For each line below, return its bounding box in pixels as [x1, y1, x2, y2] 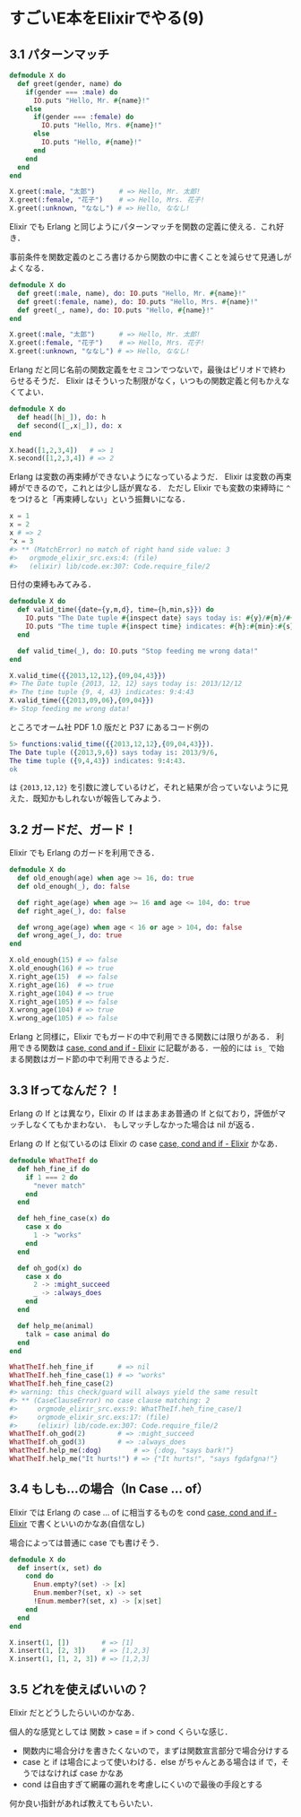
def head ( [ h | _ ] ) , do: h [17, 413, 106, 422]
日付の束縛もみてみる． [9, 579, 96, 590]
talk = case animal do [25, 1329, 110, 1339]
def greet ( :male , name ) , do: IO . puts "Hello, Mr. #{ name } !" [17, 289, 246, 298]
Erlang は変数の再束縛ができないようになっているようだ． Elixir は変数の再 [9, 472, 284, 483]
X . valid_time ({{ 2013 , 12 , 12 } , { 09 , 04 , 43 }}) [9, 671, 167, 680]
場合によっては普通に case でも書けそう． [9, 1537, 164, 1548]
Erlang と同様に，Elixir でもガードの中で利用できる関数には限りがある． [9, 1031, 275, 1042]
